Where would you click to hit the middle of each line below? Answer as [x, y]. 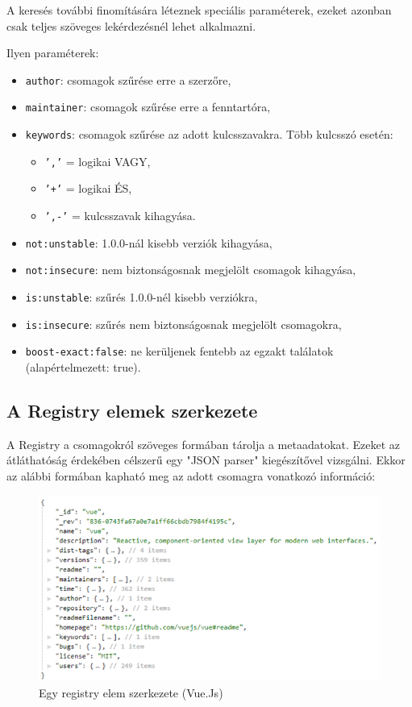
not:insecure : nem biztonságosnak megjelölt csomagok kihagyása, [191, 270]
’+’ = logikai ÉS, [88, 188]
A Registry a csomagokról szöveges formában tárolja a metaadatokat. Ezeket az [204, 444]
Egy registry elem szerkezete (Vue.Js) [131, 692]
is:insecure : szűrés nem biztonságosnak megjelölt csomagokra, [183, 324]
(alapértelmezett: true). [83, 367]
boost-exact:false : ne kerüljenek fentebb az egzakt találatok [179, 351]
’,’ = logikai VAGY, [98, 161]
